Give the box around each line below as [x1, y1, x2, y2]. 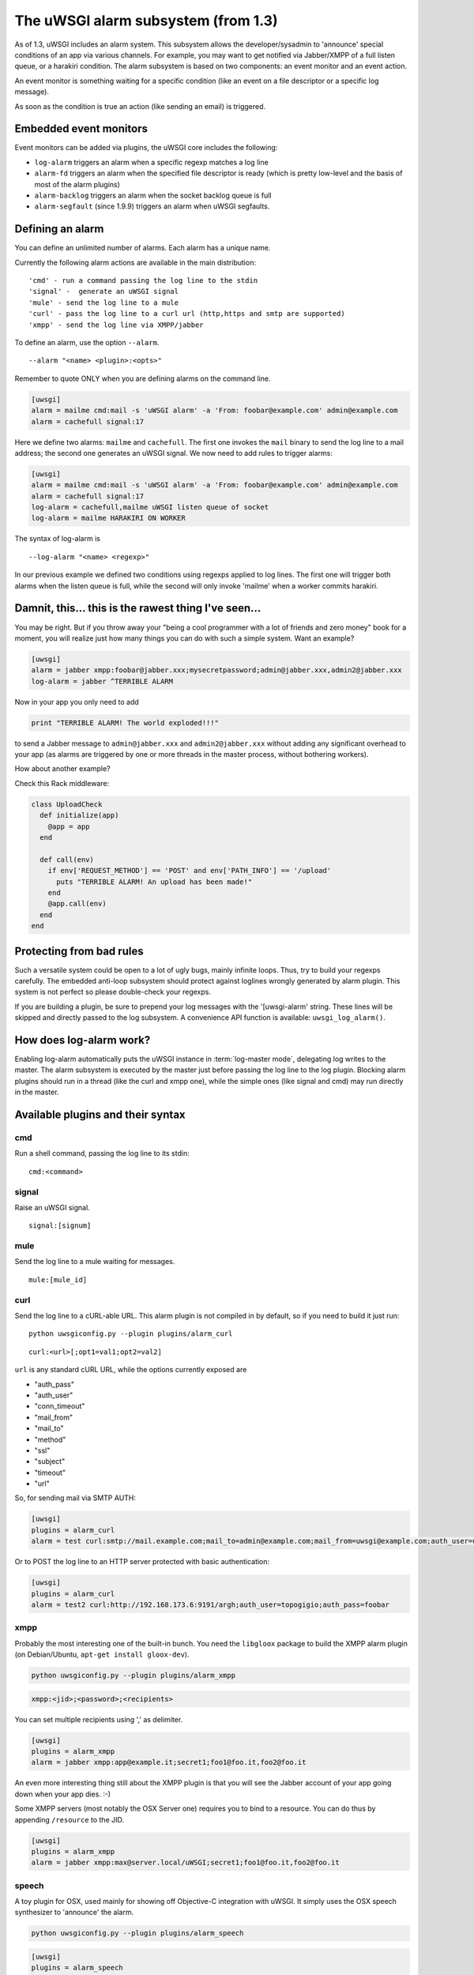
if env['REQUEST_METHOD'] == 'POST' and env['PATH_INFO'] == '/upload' [47, 866, 332, 875]
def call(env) [39, 855, 95, 864]
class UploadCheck [31, 799, 103, 809]
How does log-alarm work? [14, 1033, 151, 1047]
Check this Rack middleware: [14, 778, 110, 788]
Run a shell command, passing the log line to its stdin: [14, 1149, 190, 1158]
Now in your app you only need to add [14, 697, 140, 706]
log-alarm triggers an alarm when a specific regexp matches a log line [34, 157, 269, 167]
